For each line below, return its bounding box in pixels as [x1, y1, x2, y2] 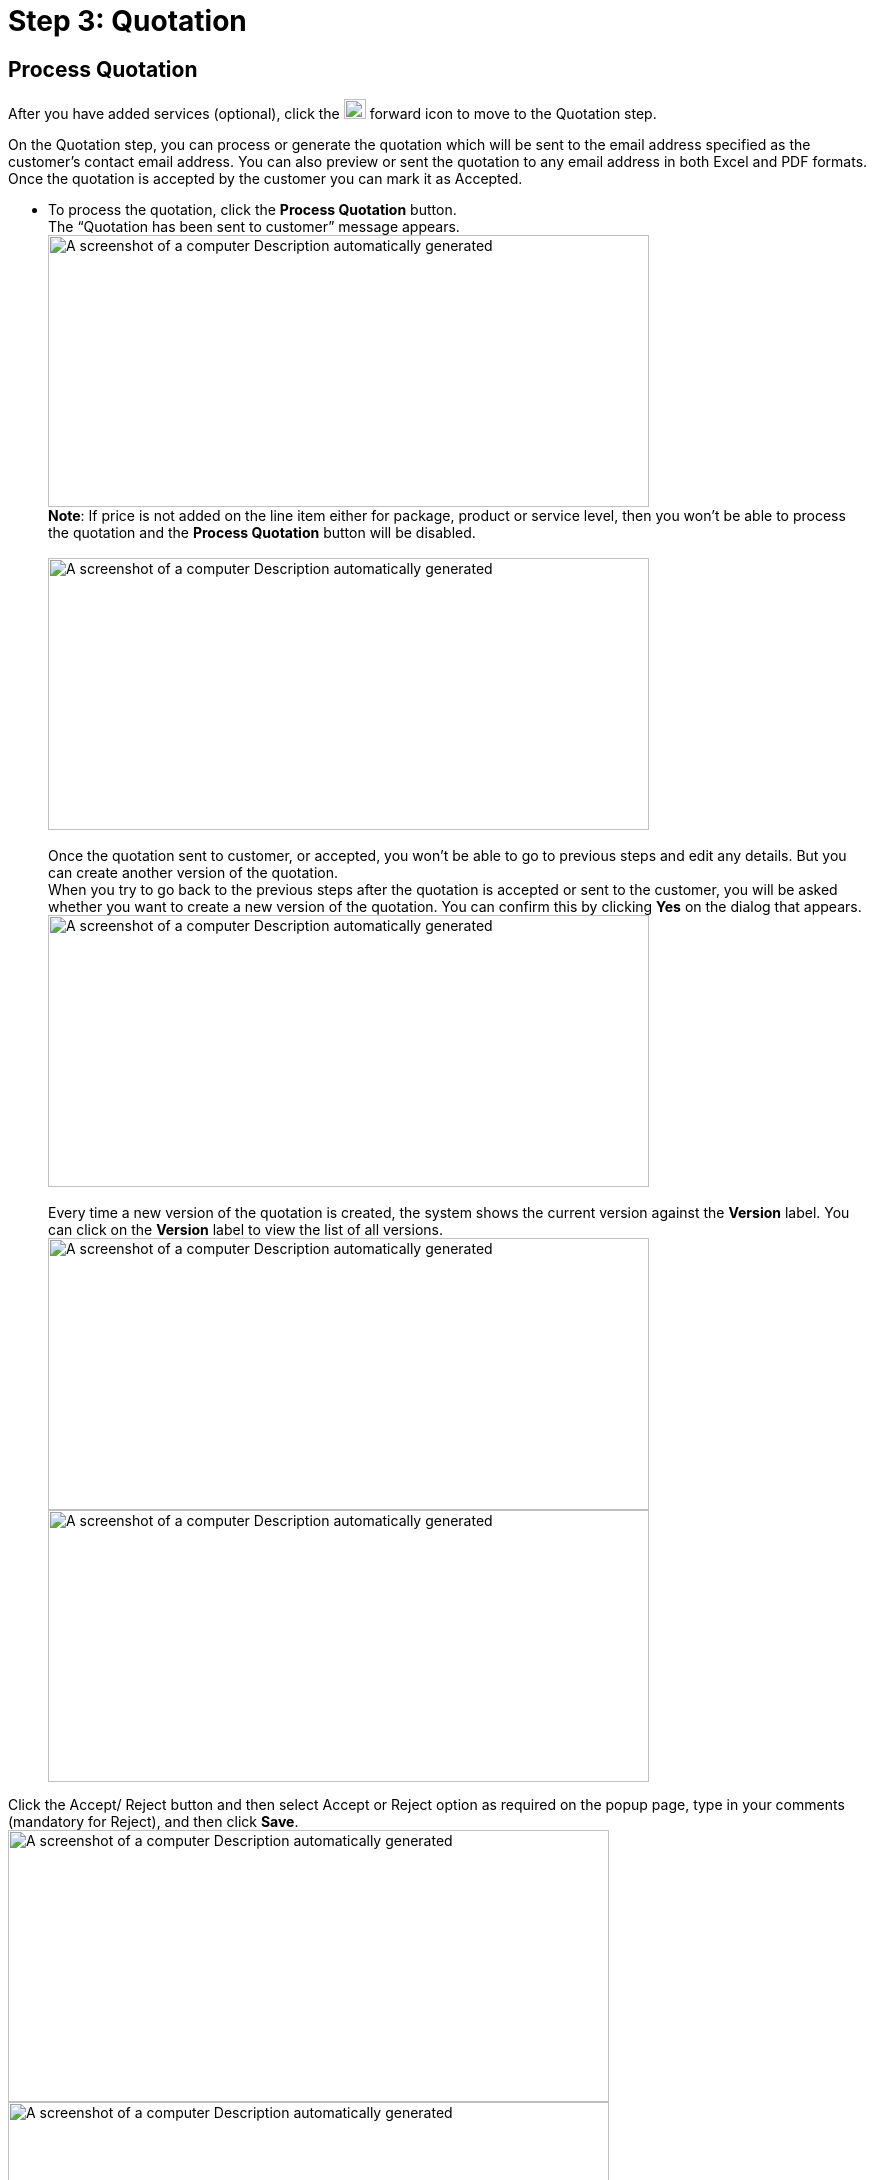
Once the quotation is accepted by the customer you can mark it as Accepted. [8, 170, 523, 188]
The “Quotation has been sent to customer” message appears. [48, 218, 460, 236]
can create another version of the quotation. [48, 864, 339, 882]
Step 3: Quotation [8, 4, 247, 38]
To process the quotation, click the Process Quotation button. [48, 201, 457, 219]
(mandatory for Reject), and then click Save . [8, 1813, 299, 1831]
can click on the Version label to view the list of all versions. [48, 1221, 443, 1239]
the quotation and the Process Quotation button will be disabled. [48, 524, 476, 542]
